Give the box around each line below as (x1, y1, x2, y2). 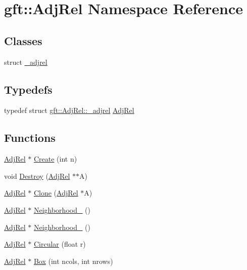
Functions (4, 130, 56, 145)
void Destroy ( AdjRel (4, 170, 70, 181)
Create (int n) (33, 153, 77, 164)
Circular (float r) (33, 239, 86, 249)
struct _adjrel (4, 56, 47, 67)
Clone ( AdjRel (33, 187, 78, 198)
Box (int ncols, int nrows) (33, 255, 113, 266)
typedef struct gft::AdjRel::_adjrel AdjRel (4, 105, 134, 115)
